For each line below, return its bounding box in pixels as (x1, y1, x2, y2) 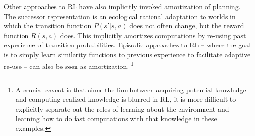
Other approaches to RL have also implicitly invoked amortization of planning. (4, 1, 241, 11)
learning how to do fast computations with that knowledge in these (15, 113, 217, 123)
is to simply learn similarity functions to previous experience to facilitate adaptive (4, 49, 251, 59)
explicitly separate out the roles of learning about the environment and (15, 104, 229, 113)
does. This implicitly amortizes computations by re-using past (60, 30, 246, 40)
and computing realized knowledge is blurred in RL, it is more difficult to (15, 94, 236, 104)
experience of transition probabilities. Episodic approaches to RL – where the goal (4, 40, 251, 50)
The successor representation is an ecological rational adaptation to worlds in (4, 11, 236, 21)
